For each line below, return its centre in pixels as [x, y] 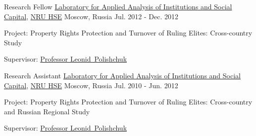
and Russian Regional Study [47, 111]
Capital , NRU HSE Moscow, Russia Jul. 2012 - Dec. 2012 [91, 16]
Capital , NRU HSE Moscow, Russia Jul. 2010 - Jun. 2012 [91, 85]
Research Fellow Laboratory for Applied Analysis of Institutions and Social [118, 6]
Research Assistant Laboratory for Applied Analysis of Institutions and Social [122, 75]
